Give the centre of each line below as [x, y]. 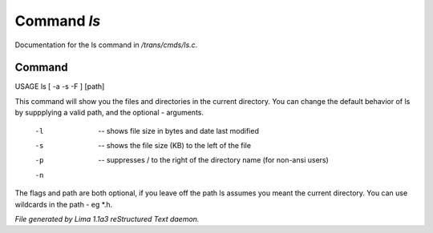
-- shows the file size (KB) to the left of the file [175, 146]
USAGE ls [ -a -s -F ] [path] [60, 86]
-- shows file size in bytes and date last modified [179, 131]
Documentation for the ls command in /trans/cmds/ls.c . [106, 45]
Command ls [58, 21]
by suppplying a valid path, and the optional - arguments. [109, 113]
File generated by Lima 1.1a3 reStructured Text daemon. [107, 219]
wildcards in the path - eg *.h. [64, 204]
